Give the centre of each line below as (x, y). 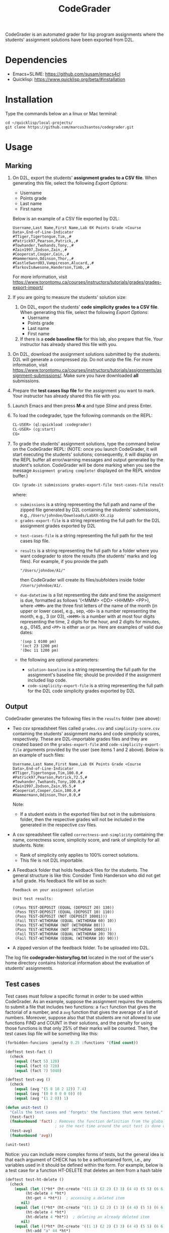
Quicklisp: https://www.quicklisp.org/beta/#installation (69, 79)
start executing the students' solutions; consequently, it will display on (85, 454)
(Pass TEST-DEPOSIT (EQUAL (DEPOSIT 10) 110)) (64, 912)
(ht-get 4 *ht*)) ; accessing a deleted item (75, 1198)
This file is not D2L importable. (52, 860)
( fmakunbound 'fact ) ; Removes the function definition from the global (88, 1122)
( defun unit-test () (27, 1107)
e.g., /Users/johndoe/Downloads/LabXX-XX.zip (67, 515)
